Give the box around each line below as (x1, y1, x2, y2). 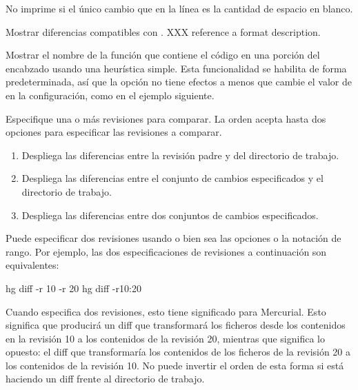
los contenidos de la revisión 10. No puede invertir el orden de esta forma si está (6, 358, 344, 372)
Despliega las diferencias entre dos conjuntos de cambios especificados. (21, 207, 319, 222)
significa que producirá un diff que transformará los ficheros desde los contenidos (6, 318, 346, 332)
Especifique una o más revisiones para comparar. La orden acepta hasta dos (6, 111, 326, 125)
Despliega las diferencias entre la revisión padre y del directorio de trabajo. (21, 147, 339, 162)
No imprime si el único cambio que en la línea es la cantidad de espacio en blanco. (6, 1, 353, 15)
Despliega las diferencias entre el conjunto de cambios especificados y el (21, 171, 324, 185)
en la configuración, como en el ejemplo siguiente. (6, 88, 215, 102)
